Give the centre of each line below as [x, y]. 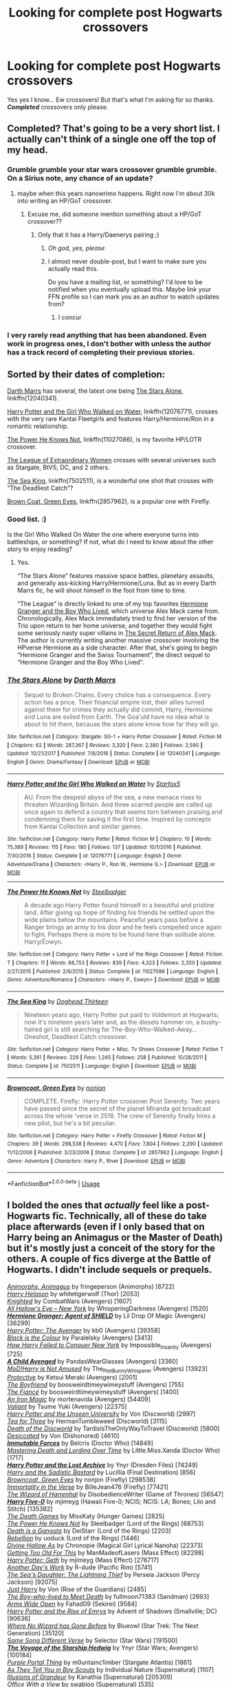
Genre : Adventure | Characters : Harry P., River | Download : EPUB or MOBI [96, 1161]
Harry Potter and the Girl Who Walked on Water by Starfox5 [94, 784]
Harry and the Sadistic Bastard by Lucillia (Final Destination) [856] [101, 1472]
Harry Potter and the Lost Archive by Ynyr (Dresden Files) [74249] [102, 1465]
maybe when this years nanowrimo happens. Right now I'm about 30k [116, 193]
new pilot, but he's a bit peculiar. [70, 1123]
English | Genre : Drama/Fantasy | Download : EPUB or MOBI [78, 762]
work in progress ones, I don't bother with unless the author [109, 343]
